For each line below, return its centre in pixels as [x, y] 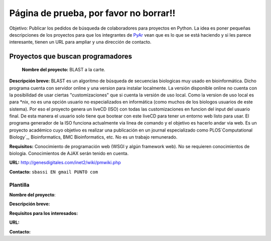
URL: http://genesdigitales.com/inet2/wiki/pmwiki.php [65, 163]
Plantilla [19, 185]
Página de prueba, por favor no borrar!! [92, 13]
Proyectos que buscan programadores [71, 56]
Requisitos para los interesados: [44, 213]
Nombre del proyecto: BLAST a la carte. [63, 69]
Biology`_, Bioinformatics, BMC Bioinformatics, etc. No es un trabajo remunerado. [93, 137]
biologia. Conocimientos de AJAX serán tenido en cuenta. [69, 154]
